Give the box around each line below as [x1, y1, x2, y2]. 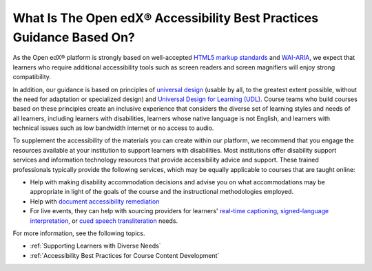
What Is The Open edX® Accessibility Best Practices [12, 10, 319, 25]
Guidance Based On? [12, 30, 136, 45]
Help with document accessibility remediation [30, 197, 160, 206]
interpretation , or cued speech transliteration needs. [30, 217, 178, 225]
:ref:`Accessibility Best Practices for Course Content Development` [30, 251, 220, 259]
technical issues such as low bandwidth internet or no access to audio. [12, 124, 214, 132]
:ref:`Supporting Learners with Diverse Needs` [30, 241, 161, 250]
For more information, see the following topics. [12, 229, 145, 237]
